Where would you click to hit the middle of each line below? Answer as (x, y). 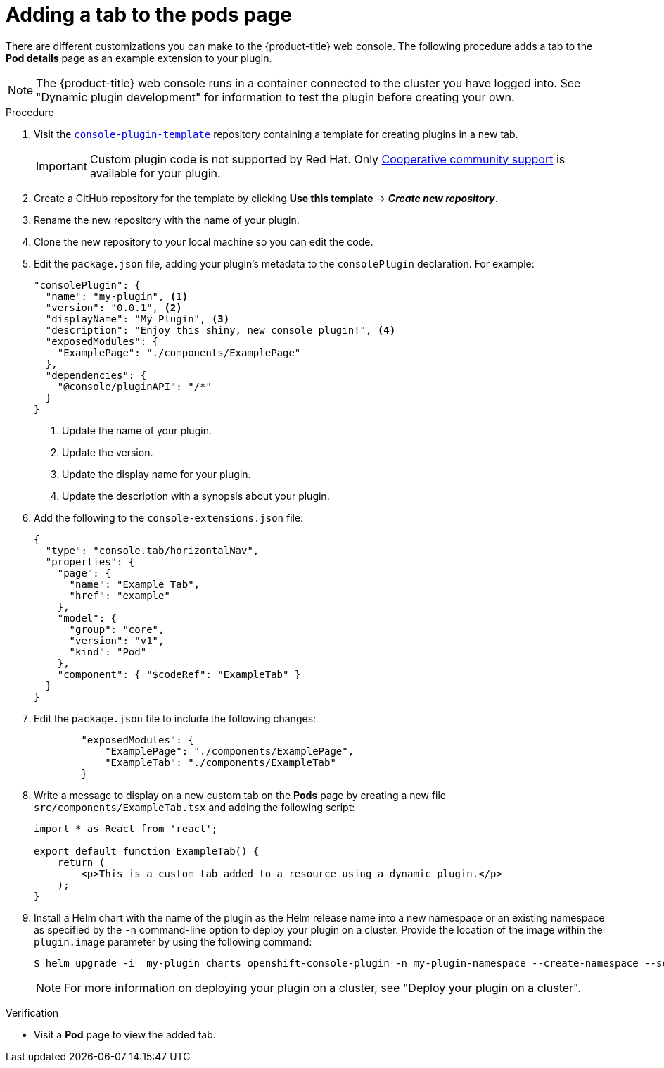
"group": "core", (117, 629)
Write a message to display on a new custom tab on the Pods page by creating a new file (240, 795)
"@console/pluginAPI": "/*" (134, 386)
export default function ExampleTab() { (147, 851)
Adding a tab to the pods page (149, 15)
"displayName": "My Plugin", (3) (138, 319)
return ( (81, 862)
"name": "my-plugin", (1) (117, 296)
